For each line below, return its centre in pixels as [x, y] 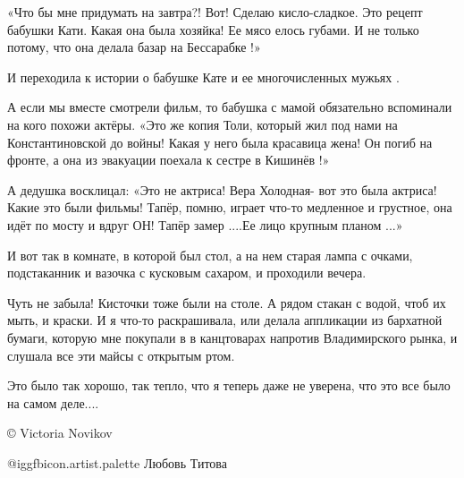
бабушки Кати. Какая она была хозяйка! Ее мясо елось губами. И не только [213, 29]
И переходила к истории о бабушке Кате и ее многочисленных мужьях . [203, 77]
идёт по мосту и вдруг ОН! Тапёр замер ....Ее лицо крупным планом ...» [205, 224]
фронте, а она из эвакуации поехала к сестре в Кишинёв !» [169, 160]
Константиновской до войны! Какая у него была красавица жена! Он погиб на [220, 142]
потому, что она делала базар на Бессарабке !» [134, 47]
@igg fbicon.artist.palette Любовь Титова [118, 462]
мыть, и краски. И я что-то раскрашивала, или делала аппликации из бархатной [225, 320]
